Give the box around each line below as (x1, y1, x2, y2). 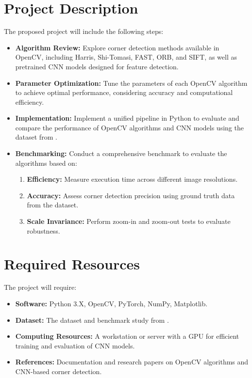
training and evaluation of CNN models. (15, 340, 135, 350)
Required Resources (4, 254, 140, 274)
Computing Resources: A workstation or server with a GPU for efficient (15, 331, 239, 341)
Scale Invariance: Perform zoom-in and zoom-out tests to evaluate (27, 216, 231, 226)
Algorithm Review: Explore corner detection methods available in (15, 42, 219, 52)
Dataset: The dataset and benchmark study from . (15, 315, 169, 325)
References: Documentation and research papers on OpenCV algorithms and (15, 357, 249, 367)
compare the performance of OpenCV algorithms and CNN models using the (15, 122, 244, 132)
